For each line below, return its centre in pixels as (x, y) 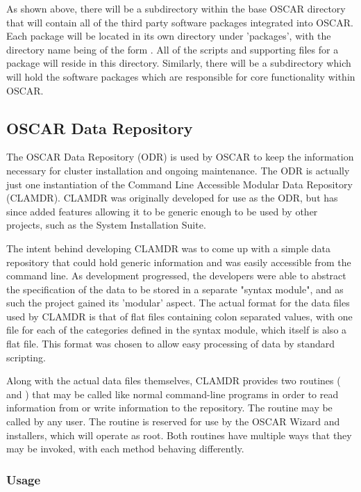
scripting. (26, 357)
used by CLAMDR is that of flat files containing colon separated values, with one (179, 316)
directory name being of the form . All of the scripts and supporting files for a (173, 49)
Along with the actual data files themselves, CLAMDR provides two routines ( (174, 380)
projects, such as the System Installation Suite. (106, 225)
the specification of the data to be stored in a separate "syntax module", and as (175, 289)
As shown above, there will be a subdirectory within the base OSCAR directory (176, 8)
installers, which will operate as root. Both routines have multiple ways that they (179, 435)
